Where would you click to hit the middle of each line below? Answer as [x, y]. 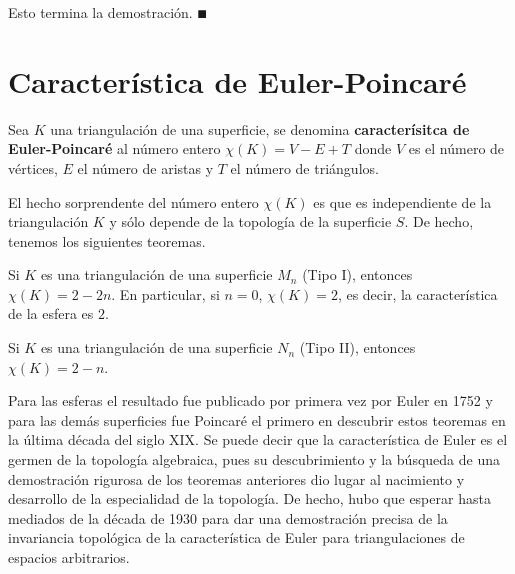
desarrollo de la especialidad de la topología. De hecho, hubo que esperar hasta [249, 498]
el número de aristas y [145, 167]
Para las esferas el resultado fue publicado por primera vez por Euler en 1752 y [250, 400]
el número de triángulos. [304, 167]
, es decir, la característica [417, 293]
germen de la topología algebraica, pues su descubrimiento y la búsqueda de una [254, 459]
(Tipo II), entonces [357, 347]
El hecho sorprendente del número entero [133, 201]
